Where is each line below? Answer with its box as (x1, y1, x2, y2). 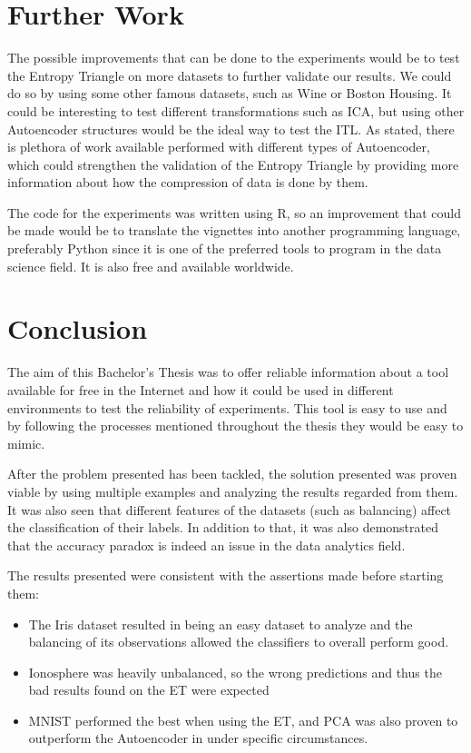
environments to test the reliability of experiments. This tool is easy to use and (7, 398, 447, 417)
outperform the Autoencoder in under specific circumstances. (28, 728, 368, 748)
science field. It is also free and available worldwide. (7, 256, 294, 275)
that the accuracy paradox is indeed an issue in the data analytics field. (7, 535, 406, 554)
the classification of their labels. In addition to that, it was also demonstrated (7, 518, 438, 537)
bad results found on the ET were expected (28, 680, 270, 699)
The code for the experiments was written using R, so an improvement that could (7, 203, 461, 222)
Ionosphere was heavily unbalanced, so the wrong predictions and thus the (28, 662, 442, 681)
